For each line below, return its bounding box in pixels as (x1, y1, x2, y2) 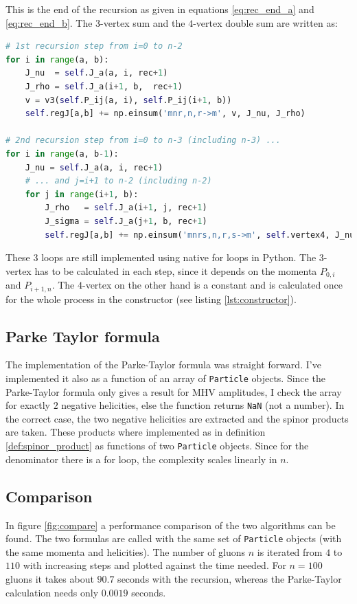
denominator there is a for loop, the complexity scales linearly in (5, 451, 277, 466)
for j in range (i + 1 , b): (25, 189, 139, 199)
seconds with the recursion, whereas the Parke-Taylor (117, 571, 342, 585)
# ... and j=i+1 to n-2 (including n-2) (25, 176, 212, 186)
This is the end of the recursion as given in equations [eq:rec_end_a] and (5, 2, 314, 16)
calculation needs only (5, 585, 99, 599)
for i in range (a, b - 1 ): (5, 148, 119, 159)
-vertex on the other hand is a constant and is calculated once (82, 278, 343, 292)
